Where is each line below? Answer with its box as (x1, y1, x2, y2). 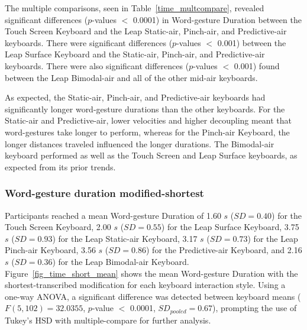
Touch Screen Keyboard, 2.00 (5, 221, 111, 233)
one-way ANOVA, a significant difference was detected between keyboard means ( (5, 290, 301, 302)
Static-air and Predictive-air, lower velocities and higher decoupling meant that (5, 114, 292, 127)
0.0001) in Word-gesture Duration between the (133, 13, 302, 25)
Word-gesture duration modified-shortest (5, 186, 204, 200)
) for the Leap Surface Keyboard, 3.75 (161, 221, 299, 233)
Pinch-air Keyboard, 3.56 (5, 244, 96, 256)
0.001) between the (217, 36, 286, 48)
